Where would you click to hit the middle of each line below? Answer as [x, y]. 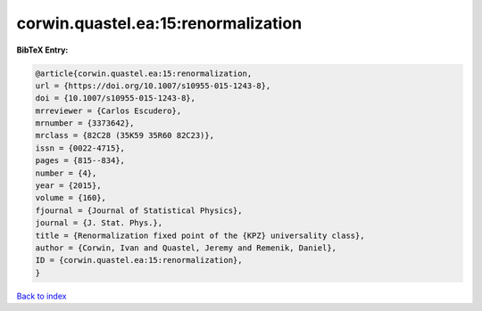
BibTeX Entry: [42, 50]
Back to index [42, 296]
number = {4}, [66, 173]
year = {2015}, [68, 186]
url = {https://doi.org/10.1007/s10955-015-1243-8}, [153, 86]
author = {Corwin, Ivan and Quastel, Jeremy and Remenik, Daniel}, [186, 248]
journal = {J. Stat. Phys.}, [99, 223]
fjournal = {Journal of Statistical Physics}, [139, 210]
